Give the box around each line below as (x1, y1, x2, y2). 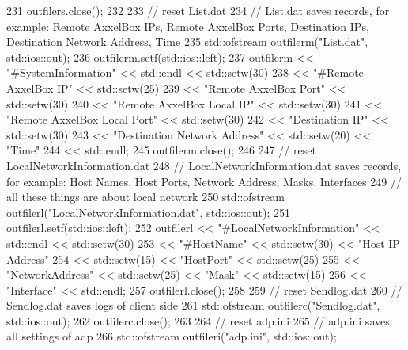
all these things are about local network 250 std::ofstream (6, 188, 285, 205)
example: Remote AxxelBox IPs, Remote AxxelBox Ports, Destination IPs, (6, 17, 369, 34)
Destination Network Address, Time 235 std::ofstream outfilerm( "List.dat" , (6, 33, 368, 50)
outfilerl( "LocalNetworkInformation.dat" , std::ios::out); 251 (6, 204, 291, 220)
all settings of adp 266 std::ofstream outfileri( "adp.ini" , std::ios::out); (6, 328, 337, 344)
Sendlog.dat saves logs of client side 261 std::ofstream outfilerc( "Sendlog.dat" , (6, 297, 380, 314)
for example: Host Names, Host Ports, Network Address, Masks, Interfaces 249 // (6, 173, 402, 189)
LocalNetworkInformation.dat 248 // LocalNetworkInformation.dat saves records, (6, 157, 402, 173)
